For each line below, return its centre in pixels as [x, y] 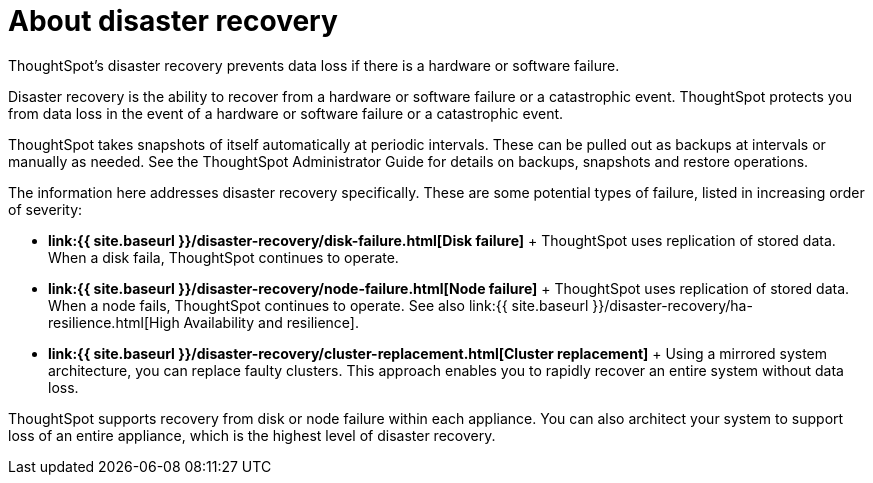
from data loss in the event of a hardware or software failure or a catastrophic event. [286, 113]
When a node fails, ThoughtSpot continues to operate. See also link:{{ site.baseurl [318, 305]
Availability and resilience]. [271, 322]
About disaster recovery [173, 21]
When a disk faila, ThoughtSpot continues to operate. [223, 257]
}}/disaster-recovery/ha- [672, 305]
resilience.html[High [114, 322]
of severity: [45, 209]
